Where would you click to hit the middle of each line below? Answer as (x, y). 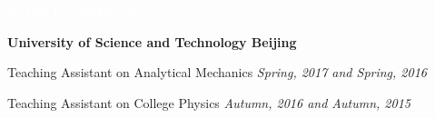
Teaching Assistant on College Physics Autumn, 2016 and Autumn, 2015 (209, 102)
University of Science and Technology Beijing (152, 41)
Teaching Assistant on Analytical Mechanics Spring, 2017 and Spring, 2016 (217, 72)
